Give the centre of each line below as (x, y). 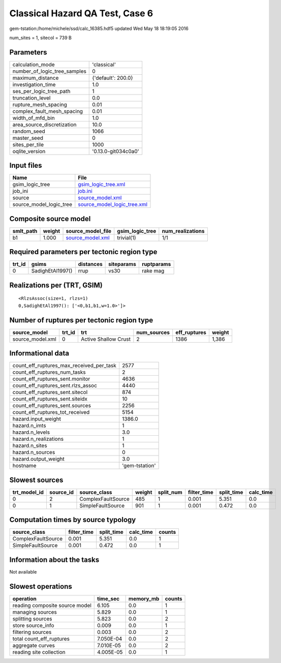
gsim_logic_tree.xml (102, 185)
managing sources (35, 612)
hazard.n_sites (30, 446)
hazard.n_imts (29, 426)
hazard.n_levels (31, 432)
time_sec (108, 598)
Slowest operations (41, 586)
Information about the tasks (54, 560)
